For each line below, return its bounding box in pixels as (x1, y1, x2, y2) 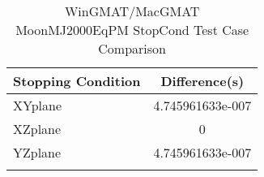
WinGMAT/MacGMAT (64, 2, 200, 20)
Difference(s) (160, 71, 245, 90)
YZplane (13, 143, 62, 162)
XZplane (13, 119, 62, 138)
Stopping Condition (13, 71, 141, 90)
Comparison (98, 39, 166, 58)
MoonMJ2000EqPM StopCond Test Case (15, 20, 249, 39)
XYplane (13, 96, 62, 114)
